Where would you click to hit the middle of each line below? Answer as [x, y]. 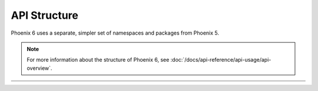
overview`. [39, 68]
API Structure [45, 15]
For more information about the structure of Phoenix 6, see [98, 60]
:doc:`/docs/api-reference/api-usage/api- [221, 60]
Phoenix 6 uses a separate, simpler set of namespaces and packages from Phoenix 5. [115, 33]
